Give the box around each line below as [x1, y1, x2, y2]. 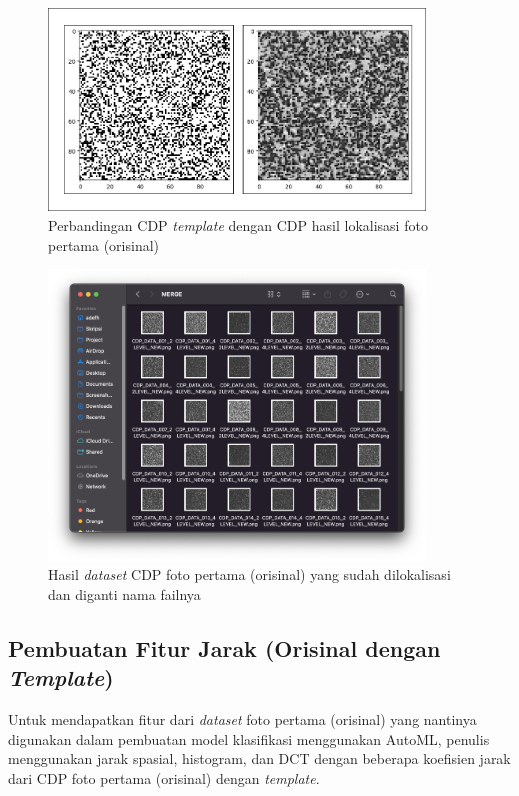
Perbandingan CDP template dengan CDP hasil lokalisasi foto [48, 214, 428, 235]
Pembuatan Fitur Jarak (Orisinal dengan [8, 632, 441, 663]
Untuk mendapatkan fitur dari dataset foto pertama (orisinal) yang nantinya [8, 709, 477, 730]
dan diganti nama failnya [48, 583, 201, 604]
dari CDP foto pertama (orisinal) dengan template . [8, 767, 320, 788]
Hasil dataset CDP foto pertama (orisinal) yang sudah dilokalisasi [48, 564, 451, 585]
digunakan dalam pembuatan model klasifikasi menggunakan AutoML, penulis [8, 728, 490, 749]
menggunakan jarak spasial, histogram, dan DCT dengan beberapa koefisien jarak [8, 748, 511, 769]
